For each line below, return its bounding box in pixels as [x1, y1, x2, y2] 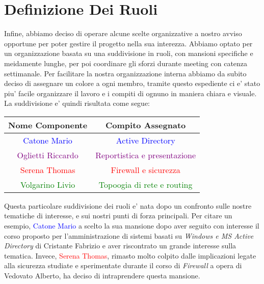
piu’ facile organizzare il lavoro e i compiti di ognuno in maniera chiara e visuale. [4, 88, 257, 98]
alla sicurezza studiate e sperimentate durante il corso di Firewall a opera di [4, 260, 242, 271]
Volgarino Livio [20, 178, 75, 190]
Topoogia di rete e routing [98, 178, 193, 190]
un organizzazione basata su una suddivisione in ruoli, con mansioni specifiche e [4, 48, 253, 59]
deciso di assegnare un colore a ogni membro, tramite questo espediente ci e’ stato [4, 78, 260, 89]
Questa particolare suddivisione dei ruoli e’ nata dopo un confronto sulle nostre [4, 200, 252, 211]
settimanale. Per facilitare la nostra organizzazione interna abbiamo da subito [4, 68, 247, 78]
